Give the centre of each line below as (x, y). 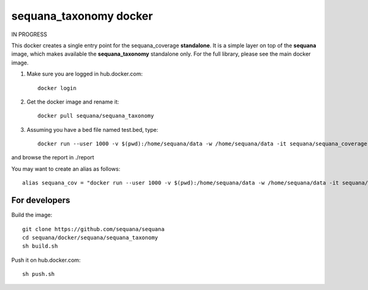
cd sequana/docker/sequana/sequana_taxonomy (90, 237)
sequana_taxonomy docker (82, 16)
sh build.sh (40, 246)
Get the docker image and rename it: (73, 102)
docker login (57, 88)
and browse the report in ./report (53, 158)
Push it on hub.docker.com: (46, 260)
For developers (41, 200)
